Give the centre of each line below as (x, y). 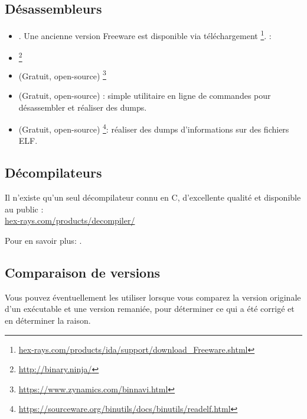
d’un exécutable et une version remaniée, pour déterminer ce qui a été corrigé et (150, 309)
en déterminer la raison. (48, 320)
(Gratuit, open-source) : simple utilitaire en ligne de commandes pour (145, 96)
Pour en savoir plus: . (43, 241)
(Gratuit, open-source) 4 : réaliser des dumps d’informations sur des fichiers (154, 128)
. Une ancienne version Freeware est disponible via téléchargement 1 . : (145, 35)
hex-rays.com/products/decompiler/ (70, 220)
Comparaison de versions (83, 273)
